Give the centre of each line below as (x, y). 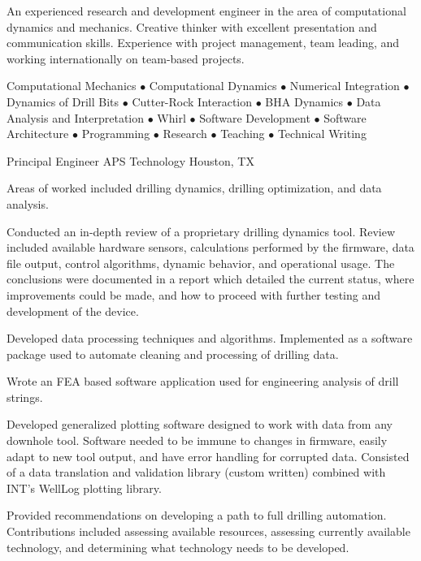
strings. (25, 397)
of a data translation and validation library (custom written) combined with (196, 472)
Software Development (255, 117)
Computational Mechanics (72, 86)
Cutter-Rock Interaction (192, 101)
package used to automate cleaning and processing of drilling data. (173, 354)
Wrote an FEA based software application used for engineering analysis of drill (203, 381)
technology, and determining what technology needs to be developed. (178, 547)
